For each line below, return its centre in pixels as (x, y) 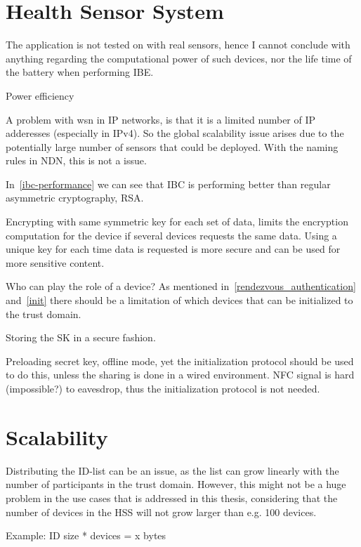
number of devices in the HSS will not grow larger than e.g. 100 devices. (161, 512)
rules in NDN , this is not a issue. (76, 160)
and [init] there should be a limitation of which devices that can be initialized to (179, 300)
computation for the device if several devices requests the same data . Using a (171, 235)
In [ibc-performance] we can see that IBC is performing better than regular (168, 184)
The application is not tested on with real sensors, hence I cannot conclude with (178, 45)
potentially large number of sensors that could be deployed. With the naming (172, 146)
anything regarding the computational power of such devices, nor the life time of (179, 58)
